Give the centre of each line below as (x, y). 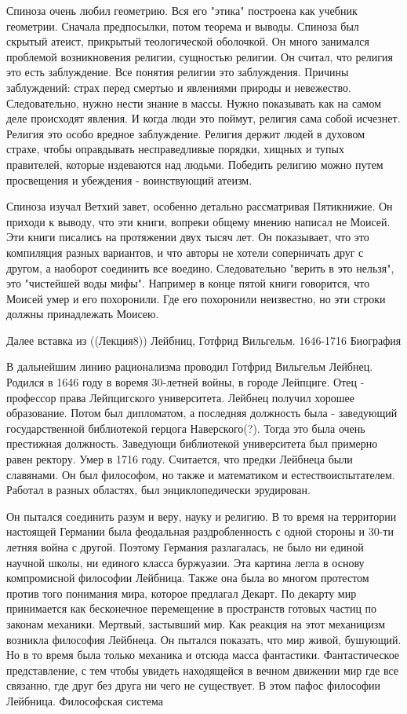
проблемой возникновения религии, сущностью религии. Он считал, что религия (200, 56)
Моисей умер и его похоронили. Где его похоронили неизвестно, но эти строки (196, 298)
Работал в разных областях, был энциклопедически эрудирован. (158, 490)
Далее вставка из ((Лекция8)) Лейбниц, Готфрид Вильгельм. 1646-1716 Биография (204, 340)
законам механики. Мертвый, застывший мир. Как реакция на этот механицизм (196, 623)
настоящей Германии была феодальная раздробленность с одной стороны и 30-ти (200, 531)
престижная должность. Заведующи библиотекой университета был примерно (192, 443)
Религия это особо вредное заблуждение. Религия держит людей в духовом (186, 133)
